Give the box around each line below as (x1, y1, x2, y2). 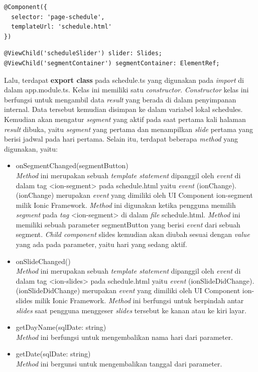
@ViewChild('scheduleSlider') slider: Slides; (4, 50, 162, 57)
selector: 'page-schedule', (11, 13, 105, 21)
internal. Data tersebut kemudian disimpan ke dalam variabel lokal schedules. (4, 104, 243, 114)
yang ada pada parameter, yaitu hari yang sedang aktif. (16, 239, 187, 250)
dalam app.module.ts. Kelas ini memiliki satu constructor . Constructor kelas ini (4, 84, 249, 95)
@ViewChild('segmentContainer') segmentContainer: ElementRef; (4, 59, 220, 67)
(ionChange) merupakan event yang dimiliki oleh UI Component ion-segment (16, 190, 253, 200)
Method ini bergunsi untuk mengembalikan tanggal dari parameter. (16, 358, 222, 368)
